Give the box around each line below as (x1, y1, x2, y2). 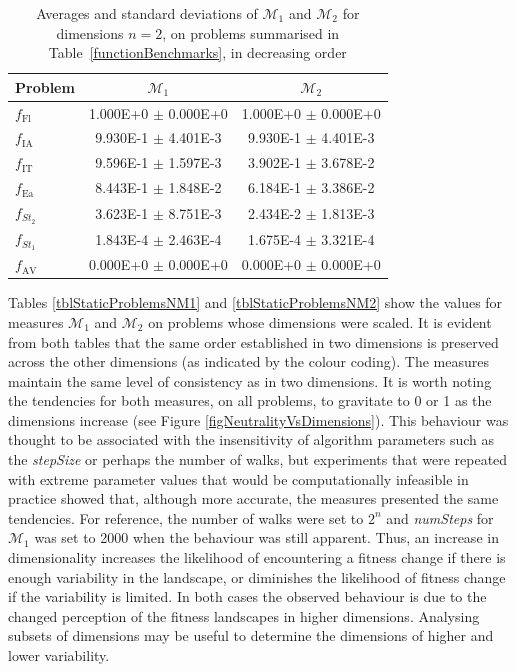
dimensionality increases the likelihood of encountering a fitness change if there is (8, 547, 506, 568)
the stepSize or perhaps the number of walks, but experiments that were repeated (8, 449, 508, 470)
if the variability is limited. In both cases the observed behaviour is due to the (8, 586, 487, 607)
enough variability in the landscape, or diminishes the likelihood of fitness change (8, 566, 506, 587)
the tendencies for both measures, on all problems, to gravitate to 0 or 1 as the (8, 390, 492, 411)
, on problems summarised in (162, 22, 340, 43)
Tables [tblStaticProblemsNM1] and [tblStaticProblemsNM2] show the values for (8, 292, 503, 313)
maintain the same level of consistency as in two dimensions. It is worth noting (8, 370, 492, 391)
